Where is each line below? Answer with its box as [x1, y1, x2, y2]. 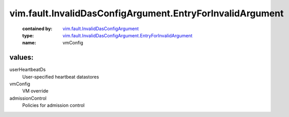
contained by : [22, 26, 53, 32]
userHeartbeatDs [9, 66, 46, 73]
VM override [22, 88, 49, 94]
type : [22, 32, 34, 38]
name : [22, 40, 36, 46]
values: [9, 53, 34, 62]
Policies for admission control [22, 102, 85, 108]
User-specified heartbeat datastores [22, 74, 99, 80]
